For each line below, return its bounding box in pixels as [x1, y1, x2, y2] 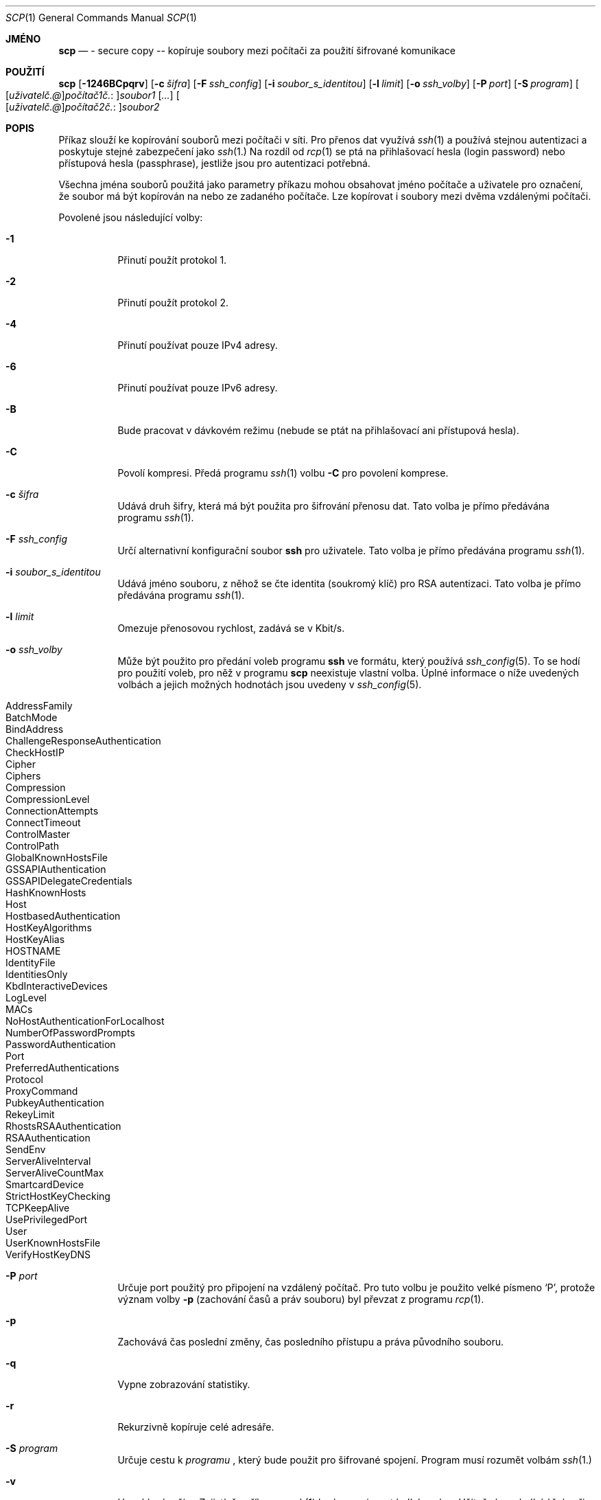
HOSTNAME [5, 945, 61, 957]
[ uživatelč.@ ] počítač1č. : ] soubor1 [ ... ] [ [5, 89, 180, 101]
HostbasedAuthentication [5, 910, 121, 922]
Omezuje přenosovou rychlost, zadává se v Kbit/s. [117, 622, 345, 634]
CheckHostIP [5, 747, 64, 758]
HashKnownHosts [5, 887, 86, 898]
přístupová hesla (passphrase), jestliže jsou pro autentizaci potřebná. [58, 157, 370, 169]
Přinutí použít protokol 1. [117, 254, 227, 266]
